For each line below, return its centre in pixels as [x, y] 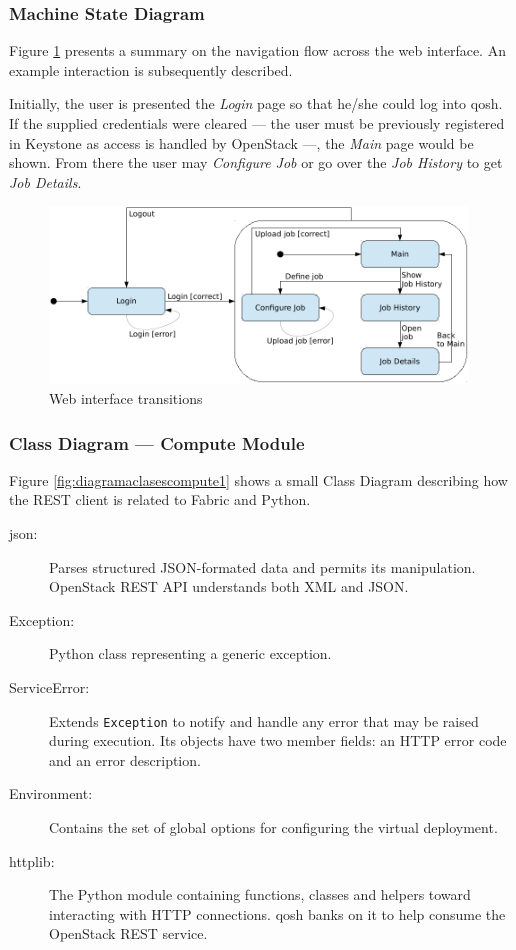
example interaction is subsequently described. [151, 69]
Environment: [51, 793]
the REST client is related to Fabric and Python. [160, 499]
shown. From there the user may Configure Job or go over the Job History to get [256, 162]
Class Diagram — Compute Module [157, 442]
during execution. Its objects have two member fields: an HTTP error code [278, 740]
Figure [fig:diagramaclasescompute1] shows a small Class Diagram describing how [258, 479]
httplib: [32, 860]
